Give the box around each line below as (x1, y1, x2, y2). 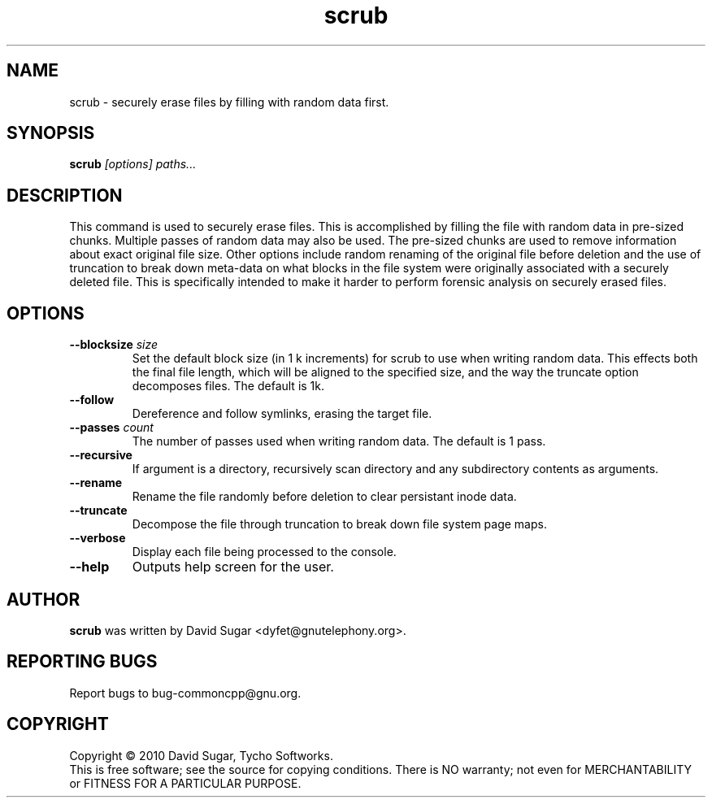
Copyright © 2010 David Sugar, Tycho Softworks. (69, 748, 333, 763)
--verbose (69, 531, 126, 545)
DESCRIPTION (7, 185, 123, 206)
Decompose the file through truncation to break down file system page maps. (132, 517, 547, 532)
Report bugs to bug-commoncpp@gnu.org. (69, 685, 302, 700)
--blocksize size (69, 337, 158, 352)
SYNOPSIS (7, 123, 95, 144)
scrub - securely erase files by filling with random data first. (69, 94, 389, 109)
